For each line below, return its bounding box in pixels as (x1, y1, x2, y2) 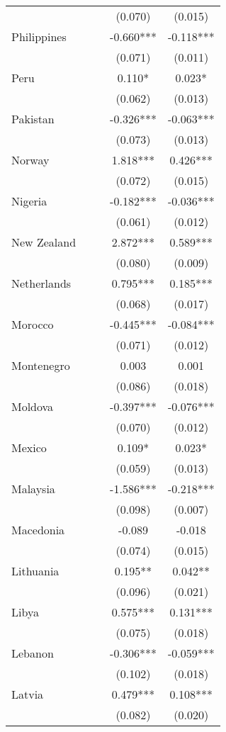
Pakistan (11, 111, 55, 127)
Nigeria (11, 193, 47, 209)
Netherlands (11, 275, 72, 291)
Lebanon (11, 645, 54, 661)
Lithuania (11, 563, 60, 579)
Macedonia (11, 522, 65, 538)
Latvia (11, 686, 44, 702)
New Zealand (11, 234, 77, 250)
